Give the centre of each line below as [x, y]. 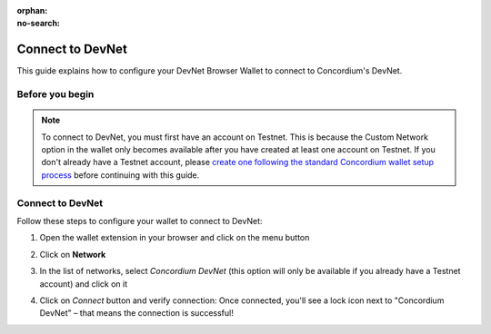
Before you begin [55, 94]
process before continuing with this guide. [120, 175]
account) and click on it [84, 284]
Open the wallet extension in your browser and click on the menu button [175, 238]
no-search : [39, 24]
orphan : [32, 10]
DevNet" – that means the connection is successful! [136, 313]
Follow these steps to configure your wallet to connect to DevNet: [140, 221]
